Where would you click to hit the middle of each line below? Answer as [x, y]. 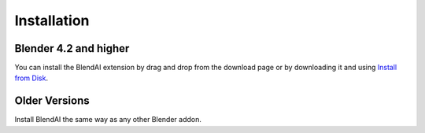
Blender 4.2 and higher [72, 48]
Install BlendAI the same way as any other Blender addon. [108, 120]
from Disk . [31, 78]
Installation [52, 20]
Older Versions [52, 101]
